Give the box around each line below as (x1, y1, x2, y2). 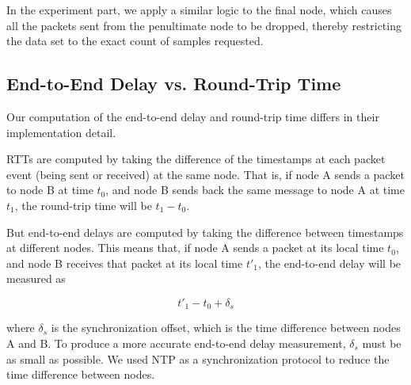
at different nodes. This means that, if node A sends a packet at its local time (6, 239, 384, 256)
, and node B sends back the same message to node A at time (105, 181, 405, 198)
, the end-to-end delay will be (258, 254, 401, 271)
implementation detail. (6, 124, 116, 140)
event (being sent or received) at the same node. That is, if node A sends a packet (6, 166, 405, 182)
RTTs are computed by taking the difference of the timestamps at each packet (6, 151, 386, 167)
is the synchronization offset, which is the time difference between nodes (51, 319, 401, 336)
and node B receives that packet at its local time (6, 254, 243, 271)
